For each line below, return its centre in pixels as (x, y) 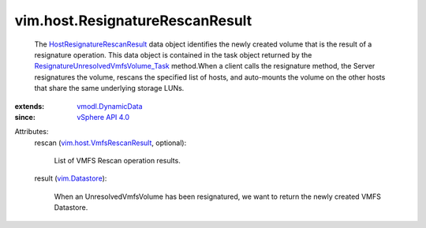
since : (25, 117)
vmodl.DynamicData (110, 106)
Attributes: (32, 132)
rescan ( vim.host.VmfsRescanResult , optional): (110, 143)
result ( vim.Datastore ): (71, 178)
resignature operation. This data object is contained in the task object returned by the (173, 54)
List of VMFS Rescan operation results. (117, 161)
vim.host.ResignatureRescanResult (133, 21)
